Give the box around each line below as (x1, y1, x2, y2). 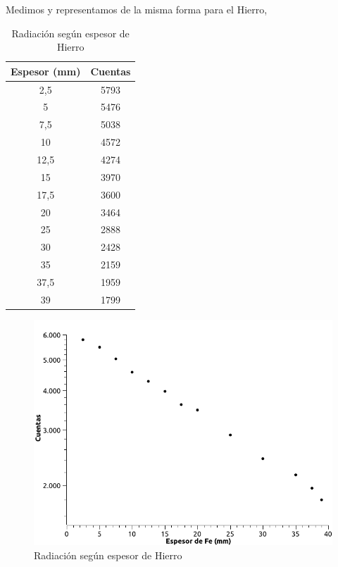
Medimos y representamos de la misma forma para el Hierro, (6, 2, 268, 16)
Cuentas (90, 63, 131, 78)
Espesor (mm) (11, 63, 81, 78)
